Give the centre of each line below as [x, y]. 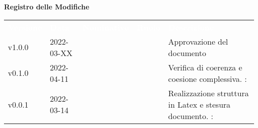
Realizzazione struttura [209, 93]
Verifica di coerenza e [205, 67]
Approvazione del [198, 41]
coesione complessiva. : [208, 78]
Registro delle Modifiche [47, 6]
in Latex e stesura [199, 104]
